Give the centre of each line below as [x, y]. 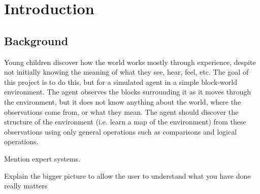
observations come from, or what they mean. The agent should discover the [121, 111]
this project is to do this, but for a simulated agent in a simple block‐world [121, 82]
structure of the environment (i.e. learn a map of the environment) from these [125, 122]
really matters [26, 186]
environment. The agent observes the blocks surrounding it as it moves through [127, 92]
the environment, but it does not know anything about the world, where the [123, 101]
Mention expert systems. [42, 158]
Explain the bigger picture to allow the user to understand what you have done [127, 175]
